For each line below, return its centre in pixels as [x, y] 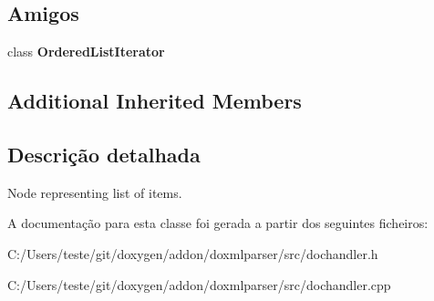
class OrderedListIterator [86, 52]
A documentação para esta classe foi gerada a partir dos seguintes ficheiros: [218, 223]
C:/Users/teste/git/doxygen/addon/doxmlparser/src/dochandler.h [193, 253]
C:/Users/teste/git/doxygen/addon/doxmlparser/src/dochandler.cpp [199, 284]
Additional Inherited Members [155, 101]
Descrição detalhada [104, 154]
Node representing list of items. [95, 192]
